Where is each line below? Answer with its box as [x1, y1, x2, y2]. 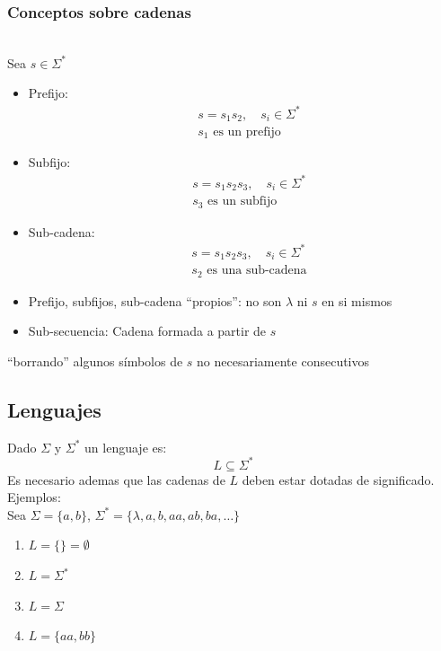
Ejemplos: [7, 488, 61, 506]
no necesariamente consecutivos [197, 351, 370, 370]
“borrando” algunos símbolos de [7, 351, 183, 370]
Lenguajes [7, 395, 101, 423]
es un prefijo [213, 126, 281, 138]
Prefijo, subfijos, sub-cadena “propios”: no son [28, 291, 282, 310]
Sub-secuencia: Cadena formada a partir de [28, 321, 267, 340]
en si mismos [322, 291, 392, 310]
